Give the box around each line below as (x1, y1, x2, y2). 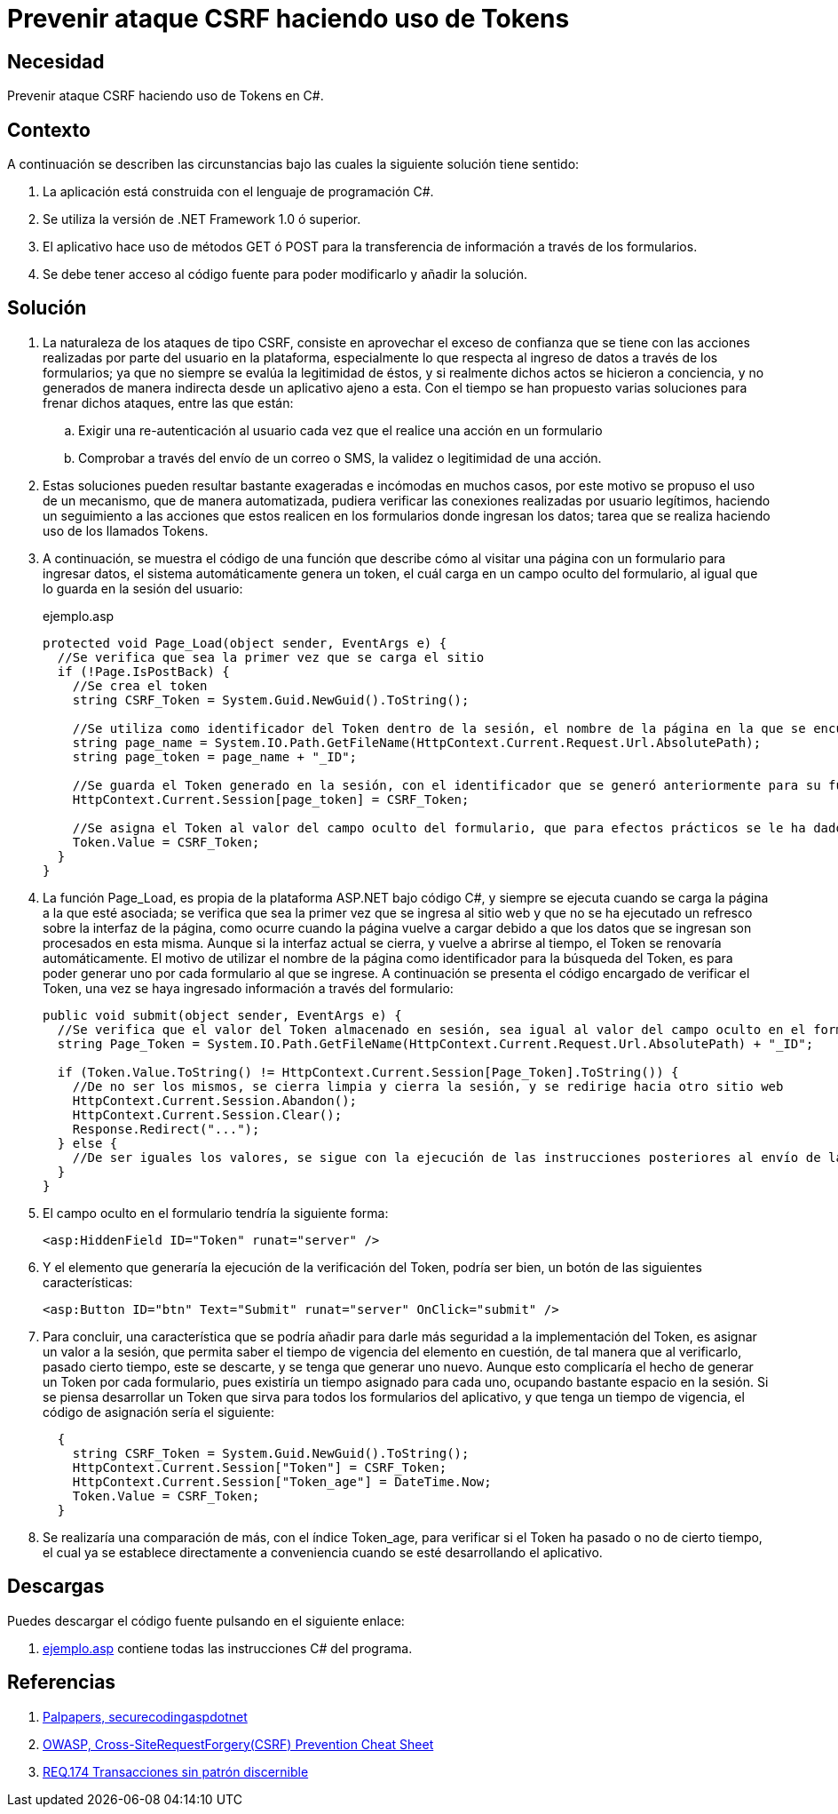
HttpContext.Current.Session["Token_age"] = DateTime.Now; (72, 1474, 492, 1489)
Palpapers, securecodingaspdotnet (43, 1708, 248, 1724)
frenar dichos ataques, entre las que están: (43, 394, 294, 410)
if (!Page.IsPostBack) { (57, 664, 230, 679)
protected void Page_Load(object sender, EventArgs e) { (43, 635, 447, 650)
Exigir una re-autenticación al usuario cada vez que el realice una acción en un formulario (78, 422, 603, 438)
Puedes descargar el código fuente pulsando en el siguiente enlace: (7, 1612, 405, 1628)
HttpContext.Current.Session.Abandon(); (72, 1093, 358, 1108)
